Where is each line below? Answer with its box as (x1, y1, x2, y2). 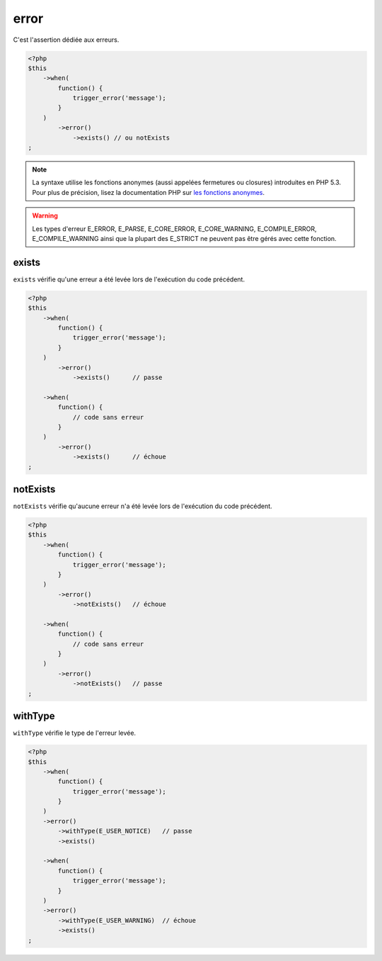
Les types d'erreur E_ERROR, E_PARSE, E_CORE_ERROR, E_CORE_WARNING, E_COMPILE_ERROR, (32, 224, 318, 233)
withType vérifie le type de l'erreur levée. (13, 729, 137, 737)
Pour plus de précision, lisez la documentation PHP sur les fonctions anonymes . (32, 188, 265, 196)
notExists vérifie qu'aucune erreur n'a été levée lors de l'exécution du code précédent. (13, 502, 272, 510)
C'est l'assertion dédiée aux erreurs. (13, 35, 120, 44)
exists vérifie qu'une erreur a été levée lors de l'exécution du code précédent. (13, 275, 245, 283)
